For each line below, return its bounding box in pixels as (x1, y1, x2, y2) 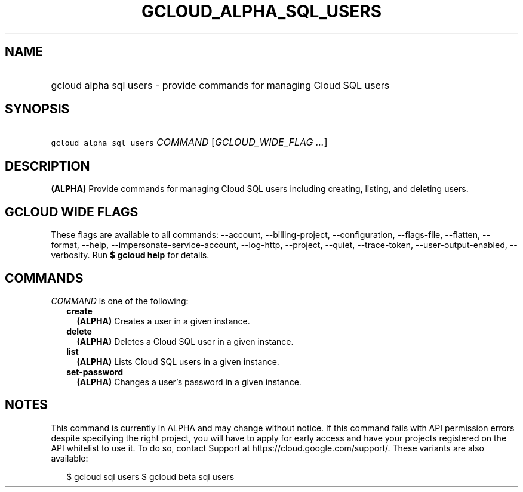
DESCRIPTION (5, 158, 90, 174)
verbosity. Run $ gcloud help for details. (51, 250, 210, 261)
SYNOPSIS (5, 101, 70, 117)
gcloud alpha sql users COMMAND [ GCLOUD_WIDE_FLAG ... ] (51, 136, 328, 148)
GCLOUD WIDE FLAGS (5, 204, 139, 219)
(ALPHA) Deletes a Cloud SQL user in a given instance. (76, 336, 294, 346)
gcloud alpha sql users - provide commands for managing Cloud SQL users (51, 79, 390, 91)
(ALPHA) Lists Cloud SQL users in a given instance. (76, 356, 279, 367)
